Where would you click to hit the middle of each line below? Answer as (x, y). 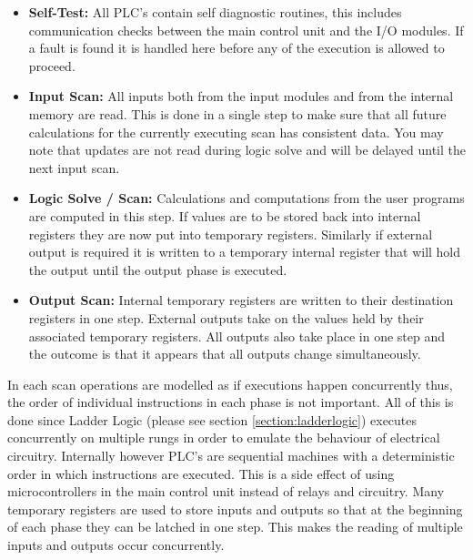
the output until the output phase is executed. (158, 269)
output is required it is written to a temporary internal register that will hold (245, 252)
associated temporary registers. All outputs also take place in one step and (237, 336)
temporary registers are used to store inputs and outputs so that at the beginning (235, 509)
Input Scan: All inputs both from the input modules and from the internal (241, 96)
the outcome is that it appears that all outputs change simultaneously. (225, 354)
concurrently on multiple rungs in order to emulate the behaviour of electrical (224, 438)
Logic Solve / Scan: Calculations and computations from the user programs (247, 198)
